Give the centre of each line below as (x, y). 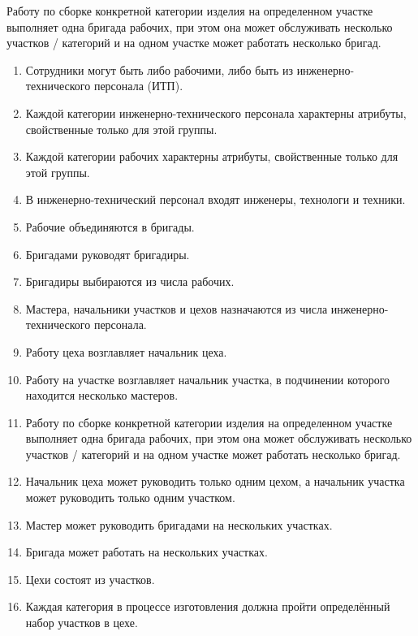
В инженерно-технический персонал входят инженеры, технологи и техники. (215, 199)
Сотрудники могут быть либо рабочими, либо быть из (159, 69)
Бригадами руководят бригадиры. (108, 254)
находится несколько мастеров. (102, 395)
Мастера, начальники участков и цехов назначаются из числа (177, 308)
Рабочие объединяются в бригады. (110, 226)
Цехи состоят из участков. (90, 579)
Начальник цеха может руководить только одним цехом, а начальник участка (215, 481)
